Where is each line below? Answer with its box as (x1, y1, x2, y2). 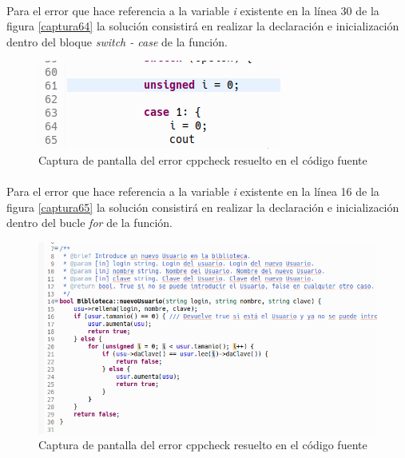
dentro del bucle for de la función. (6, 214, 173, 231)
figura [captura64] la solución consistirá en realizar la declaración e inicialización (6, 18, 399, 34)
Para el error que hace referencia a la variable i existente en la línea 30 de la (6, 2, 379, 18)
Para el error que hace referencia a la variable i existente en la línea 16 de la (6, 183, 379, 200)
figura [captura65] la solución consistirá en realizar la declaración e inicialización (6, 198, 399, 215)
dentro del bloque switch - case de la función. (6, 33, 228, 50)
